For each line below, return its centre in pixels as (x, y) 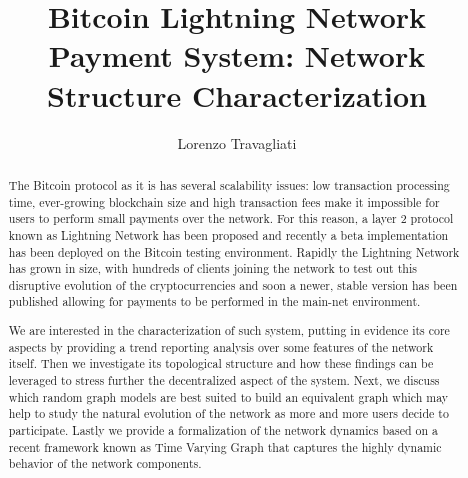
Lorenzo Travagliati (237, 142)
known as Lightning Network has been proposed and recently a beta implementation (228, 234)
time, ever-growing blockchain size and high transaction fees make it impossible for (224, 201)
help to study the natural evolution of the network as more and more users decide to (228, 413)
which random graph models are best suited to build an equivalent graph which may (228, 396)
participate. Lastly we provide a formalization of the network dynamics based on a (223, 429)
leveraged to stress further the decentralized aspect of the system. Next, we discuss (224, 380)
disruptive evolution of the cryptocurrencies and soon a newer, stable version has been (233, 284)
